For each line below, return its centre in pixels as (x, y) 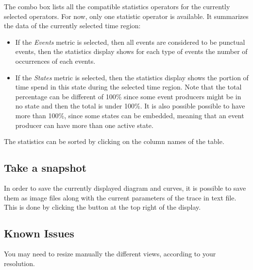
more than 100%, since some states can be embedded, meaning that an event (130, 115)
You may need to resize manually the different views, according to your (110, 253)
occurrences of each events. (55, 61)
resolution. (19, 263)
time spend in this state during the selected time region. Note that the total (128, 87)
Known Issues (39, 233)
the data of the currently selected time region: (72, 26)
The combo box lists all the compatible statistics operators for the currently (117, 6)
